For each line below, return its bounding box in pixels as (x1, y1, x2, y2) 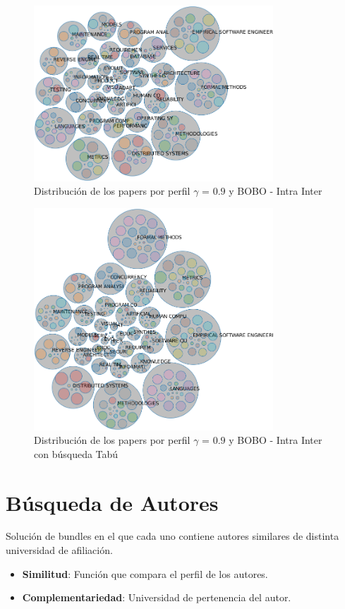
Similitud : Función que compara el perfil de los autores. (22, 566, 268, 581)
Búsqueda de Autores (6, 488, 219, 517)
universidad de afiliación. (6, 543, 113, 557)
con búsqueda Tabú (34, 446, 119, 461)
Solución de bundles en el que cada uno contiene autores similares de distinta (6, 529, 339, 543)
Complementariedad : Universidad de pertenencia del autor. (22, 590, 291, 605)
